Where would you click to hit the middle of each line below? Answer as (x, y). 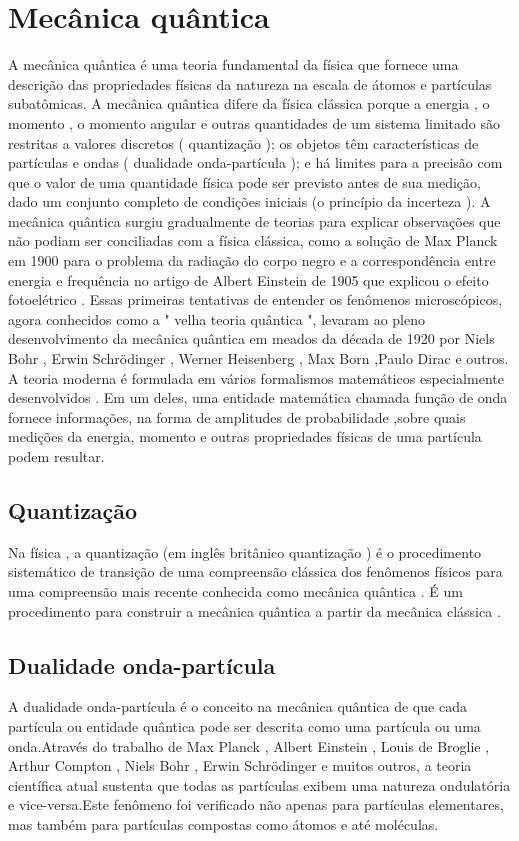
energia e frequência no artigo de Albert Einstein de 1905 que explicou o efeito (248, 279)
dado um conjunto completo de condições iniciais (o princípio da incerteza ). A (249, 201)
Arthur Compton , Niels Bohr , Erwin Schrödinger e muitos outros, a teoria (240, 765)
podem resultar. (56, 456)
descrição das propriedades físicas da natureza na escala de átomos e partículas (250, 83)
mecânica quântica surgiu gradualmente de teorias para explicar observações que (254, 220)
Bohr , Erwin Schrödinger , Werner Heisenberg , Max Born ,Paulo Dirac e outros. (258, 358)
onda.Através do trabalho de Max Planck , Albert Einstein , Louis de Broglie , (249, 745)
